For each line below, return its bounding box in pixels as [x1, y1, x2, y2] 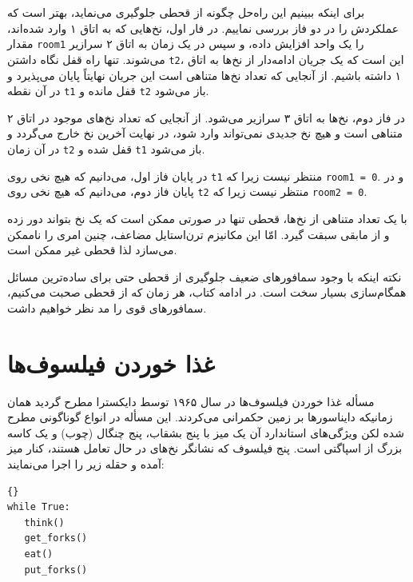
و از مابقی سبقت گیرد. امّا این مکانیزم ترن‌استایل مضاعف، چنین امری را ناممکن [7, 225, 390, 242]
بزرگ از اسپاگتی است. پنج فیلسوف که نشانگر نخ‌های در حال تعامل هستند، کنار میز [7, 440, 403, 456]
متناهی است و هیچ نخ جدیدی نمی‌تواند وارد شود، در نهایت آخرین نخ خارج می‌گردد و [7, 125, 403, 142]
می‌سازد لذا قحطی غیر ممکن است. [7, 241, 177, 258]
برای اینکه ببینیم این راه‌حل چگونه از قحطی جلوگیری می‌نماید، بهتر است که [7, 4, 365, 20]
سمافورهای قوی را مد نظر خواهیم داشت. [7, 299, 207, 316]
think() [24, 516, 65, 528]
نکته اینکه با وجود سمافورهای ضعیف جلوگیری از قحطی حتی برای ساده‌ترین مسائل [7, 268, 402, 285]
